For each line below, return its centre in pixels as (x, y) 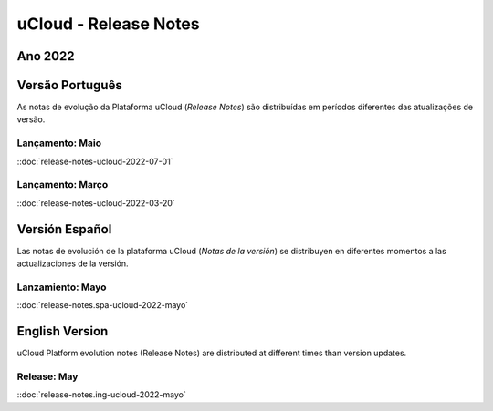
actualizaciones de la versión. (73, 263)
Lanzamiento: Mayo (62, 287)
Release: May (47, 376)
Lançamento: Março (63, 185)
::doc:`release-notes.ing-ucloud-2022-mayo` (101, 395)
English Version (63, 331)
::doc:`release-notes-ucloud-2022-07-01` (95, 161)
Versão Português (69, 85)
